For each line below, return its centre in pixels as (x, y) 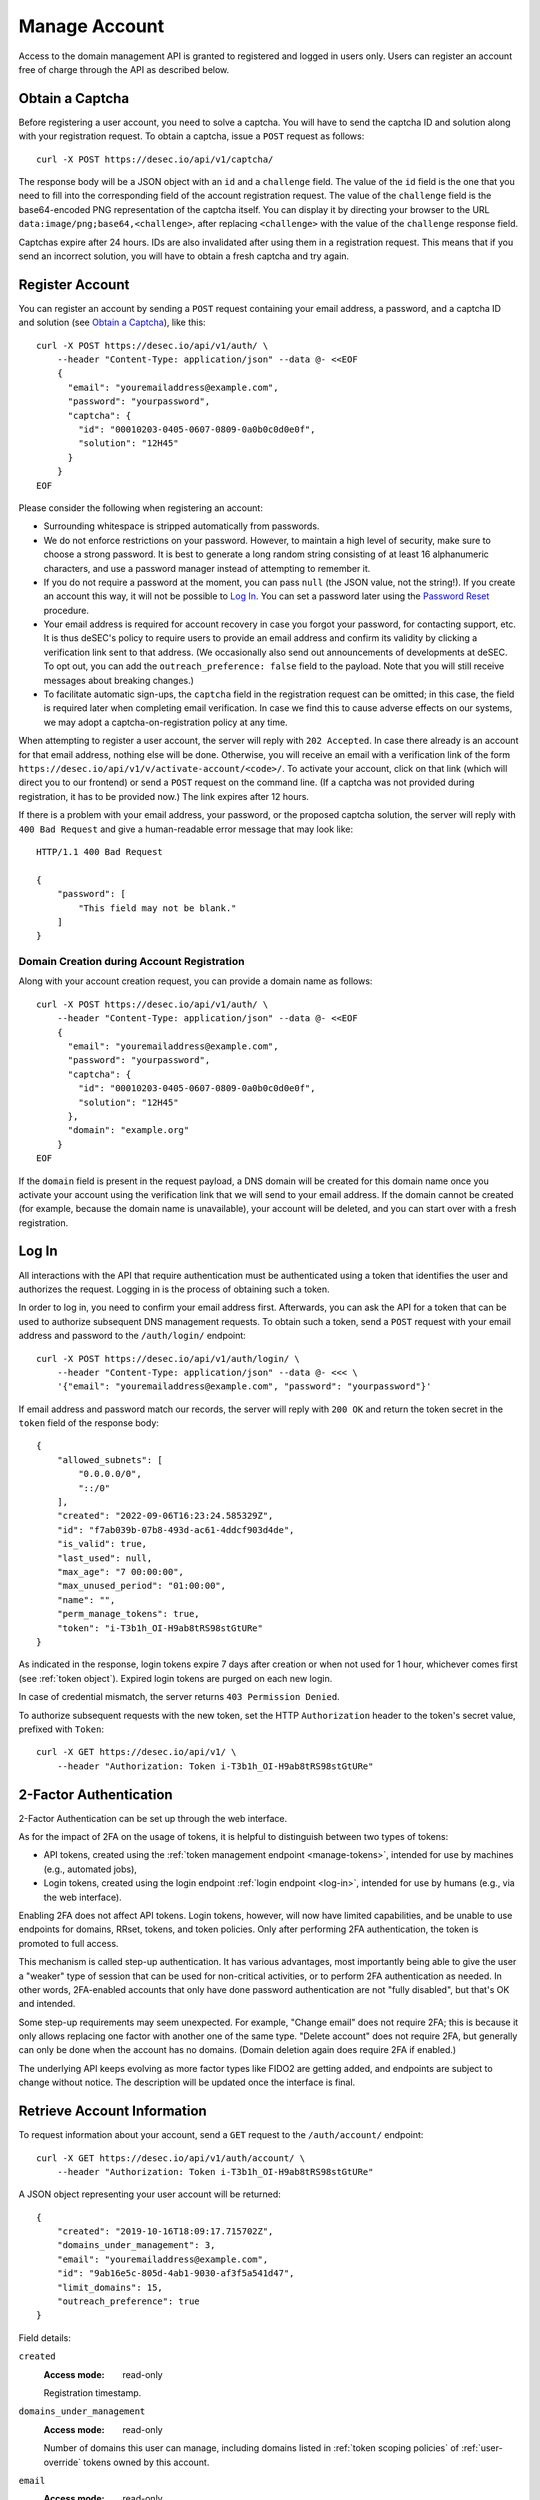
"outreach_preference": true (128, 2301)
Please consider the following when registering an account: (141, 507)
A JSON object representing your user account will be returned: (150, 2194)
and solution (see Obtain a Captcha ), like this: (112, 322)
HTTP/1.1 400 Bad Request (100, 851)
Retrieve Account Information (112, 2111)
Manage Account (91, 26)
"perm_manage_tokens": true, (128, 1614)
